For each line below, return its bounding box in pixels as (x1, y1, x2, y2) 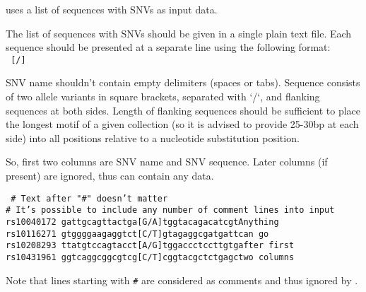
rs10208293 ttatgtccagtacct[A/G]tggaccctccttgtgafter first (6, 240, 295, 251)
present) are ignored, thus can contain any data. (6, 168, 214, 182)
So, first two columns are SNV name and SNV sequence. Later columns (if (6, 154, 328, 169)
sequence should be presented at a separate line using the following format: (6, 40, 331, 54)
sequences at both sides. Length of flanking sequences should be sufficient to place (6, 103, 361, 117)
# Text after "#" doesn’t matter (11, 193, 168, 204)
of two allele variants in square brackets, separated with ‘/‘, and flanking (6, 89, 320, 104)
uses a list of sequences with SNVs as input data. (6, 2, 218, 16)
